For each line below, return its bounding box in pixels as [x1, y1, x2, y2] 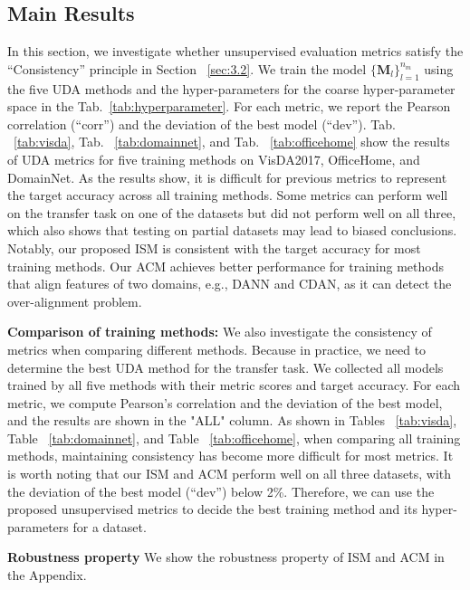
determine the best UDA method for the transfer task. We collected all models [7, 357, 444, 376]
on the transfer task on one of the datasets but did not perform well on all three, [7, 203, 456, 222]
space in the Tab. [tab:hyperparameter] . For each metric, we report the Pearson [7, 97, 451, 116]
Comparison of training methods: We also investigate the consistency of [7, 322, 432, 341]
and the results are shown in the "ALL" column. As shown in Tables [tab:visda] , [7, 411, 457, 430]
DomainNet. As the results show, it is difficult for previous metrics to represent [7, 167, 447, 186]
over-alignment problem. [7, 291, 142, 310]
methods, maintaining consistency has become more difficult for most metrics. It [7, 446, 454, 465]
